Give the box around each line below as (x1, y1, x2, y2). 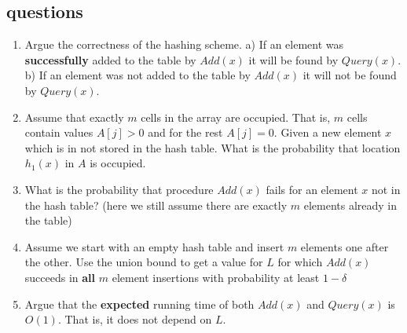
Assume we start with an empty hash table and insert (24, 238, 284, 254)
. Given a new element (273, 124, 382, 141)
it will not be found (302, 67, 397, 83)
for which (277, 254, 323, 270)
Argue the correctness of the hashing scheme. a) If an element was (24, 36, 344, 53)
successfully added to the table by (24, 51, 196, 68)
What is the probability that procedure (24, 181, 214, 197)
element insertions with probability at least (112, 269, 320, 285)
